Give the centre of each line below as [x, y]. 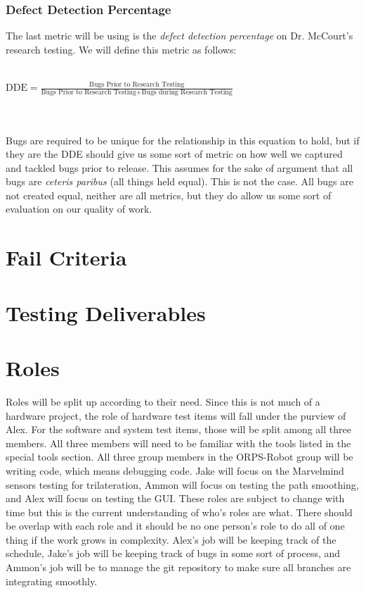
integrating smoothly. [52, 581]
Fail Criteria [66, 257]
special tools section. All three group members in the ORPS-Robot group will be [179, 457]
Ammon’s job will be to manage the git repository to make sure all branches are [178, 567]
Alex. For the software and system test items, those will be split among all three [178, 429]
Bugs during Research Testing [187, 93]
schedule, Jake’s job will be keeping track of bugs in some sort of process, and [173, 553]
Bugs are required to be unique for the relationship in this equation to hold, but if [183, 140]
